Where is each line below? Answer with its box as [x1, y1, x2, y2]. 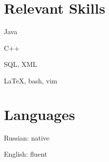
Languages [4, 104, 75, 124]
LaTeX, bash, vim [4, 75, 57, 85]
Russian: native [4, 132, 50, 142]
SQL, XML [4, 59, 37, 69]
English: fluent [4, 149, 47, 159]
